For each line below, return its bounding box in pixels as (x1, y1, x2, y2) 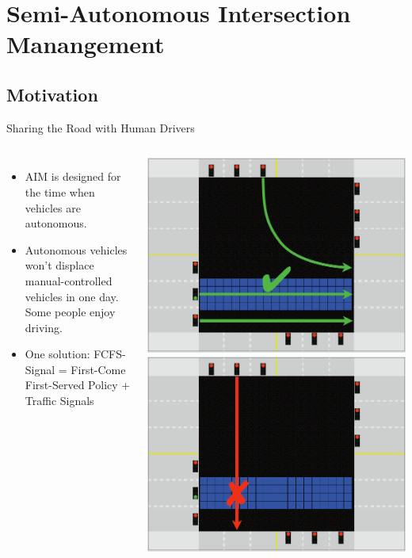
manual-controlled (25, 272, 113, 289)
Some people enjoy (25, 304, 116, 320)
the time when (25, 183, 95, 200)
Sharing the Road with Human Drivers (6, 119, 195, 136)
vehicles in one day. (25, 288, 119, 304)
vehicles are (25, 199, 81, 216)
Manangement (6, 28, 165, 60)
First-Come (71, 361, 126, 377)
